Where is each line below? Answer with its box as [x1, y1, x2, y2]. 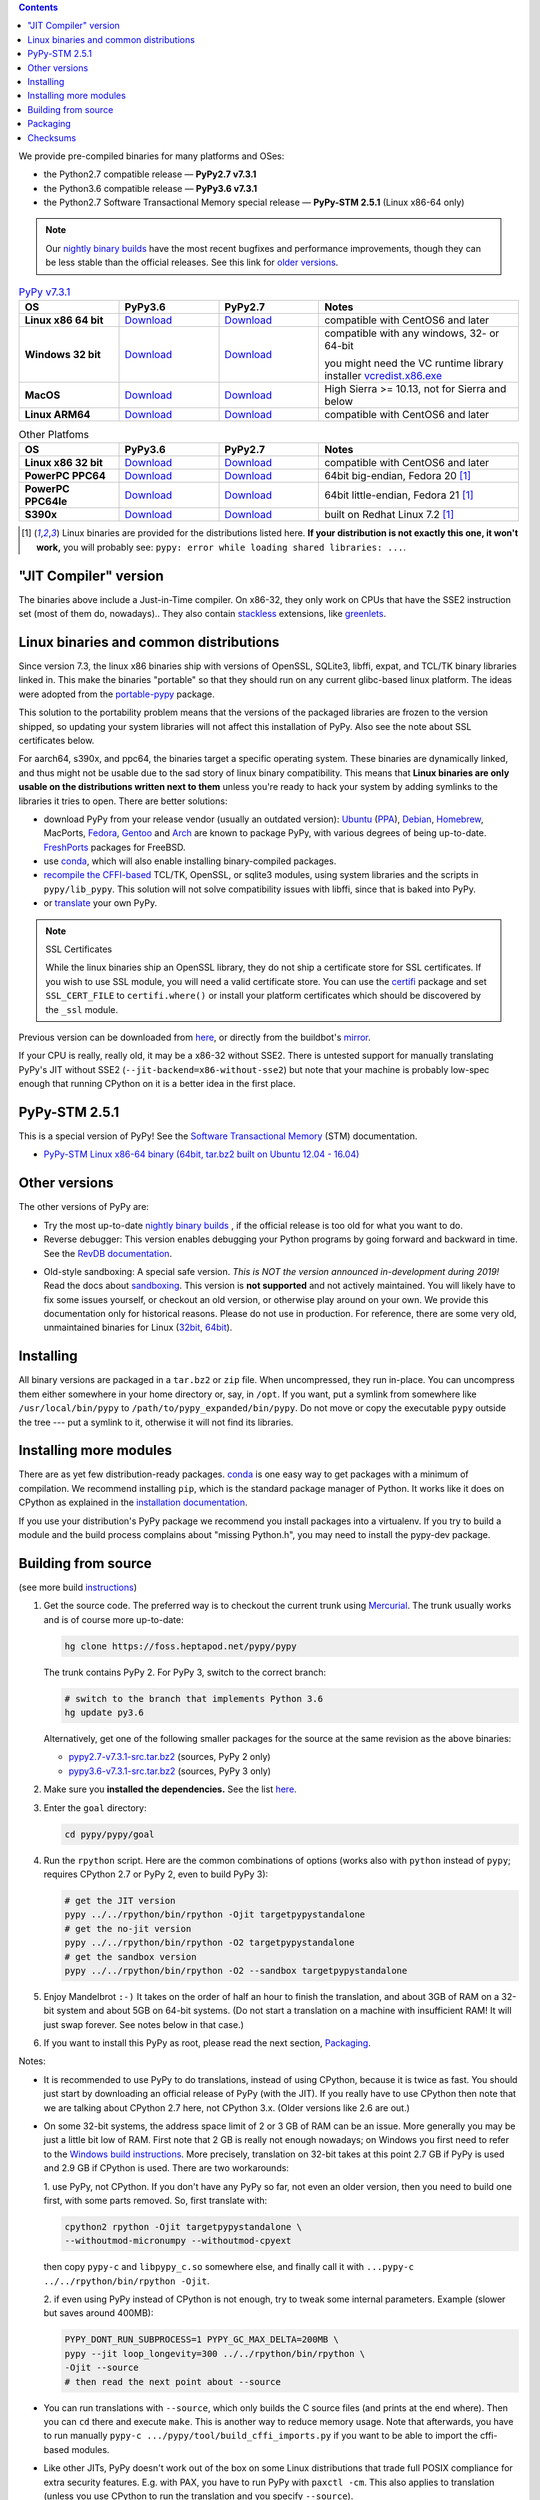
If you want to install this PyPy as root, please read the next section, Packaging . [43, 2037, 372, 2049]
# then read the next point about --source [64, 2376, 282, 2387]
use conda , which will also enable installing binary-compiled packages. [43, 855, 337, 867]
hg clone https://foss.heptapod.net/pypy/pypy [64, 1640, 297, 1652]
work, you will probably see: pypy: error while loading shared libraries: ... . [36, 541, 407, 553]
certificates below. [18, 734, 95, 746]
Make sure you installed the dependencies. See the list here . [43, 1783, 297, 1795]
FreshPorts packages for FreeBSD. [43, 841, 186, 853]
